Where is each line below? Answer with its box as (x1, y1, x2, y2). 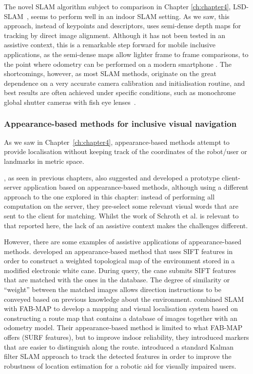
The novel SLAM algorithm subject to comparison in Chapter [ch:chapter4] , (4, 1, 231, 11)
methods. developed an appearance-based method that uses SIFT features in (4, 246, 233, 256)
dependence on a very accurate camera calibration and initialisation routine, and (4, 78, 245, 88)
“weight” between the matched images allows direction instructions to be (4, 284, 221, 295)
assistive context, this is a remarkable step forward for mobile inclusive (4, 39, 215, 50)
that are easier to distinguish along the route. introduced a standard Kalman (4, 341, 234, 352)
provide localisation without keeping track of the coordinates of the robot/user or (4, 146, 247, 157)
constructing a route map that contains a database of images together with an (4, 313, 237, 323)
